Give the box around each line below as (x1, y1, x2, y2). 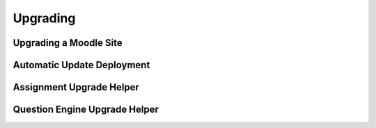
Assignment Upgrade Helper (13, 81, 139, 93)
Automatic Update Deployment (13, 59, 150, 71)
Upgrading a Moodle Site (13, 37, 123, 49)
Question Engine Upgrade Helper (13, 104, 159, 115)
